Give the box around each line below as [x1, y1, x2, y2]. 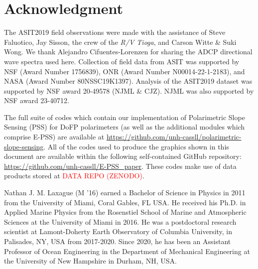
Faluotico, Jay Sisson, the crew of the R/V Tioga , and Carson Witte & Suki [4, 36, 237, 47]
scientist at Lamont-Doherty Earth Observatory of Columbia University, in [4, 226, 233, 237]
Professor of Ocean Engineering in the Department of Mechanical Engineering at [4, 246, 250, 256]
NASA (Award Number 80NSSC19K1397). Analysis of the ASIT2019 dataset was [4, 76, 253, 86]
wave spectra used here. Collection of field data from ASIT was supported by [4, 56, 240, 66]
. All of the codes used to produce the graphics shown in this [43, 141, 229, 151]
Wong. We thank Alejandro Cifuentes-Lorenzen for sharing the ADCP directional [4, 46, 253, 57]
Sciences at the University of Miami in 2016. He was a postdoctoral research [4, 216, 237, 227]
